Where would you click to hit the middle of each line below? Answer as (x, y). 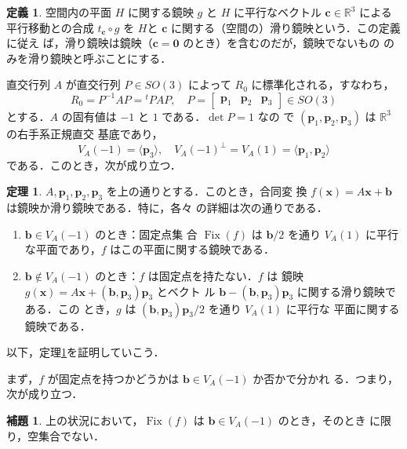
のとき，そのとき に (329, 420)
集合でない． (72, 435)
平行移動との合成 (50, 27)
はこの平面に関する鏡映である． (193, 249)
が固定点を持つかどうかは (113, 378)
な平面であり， (63, 249)
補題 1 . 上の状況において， (75, 420)
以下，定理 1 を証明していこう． (85, 352)
